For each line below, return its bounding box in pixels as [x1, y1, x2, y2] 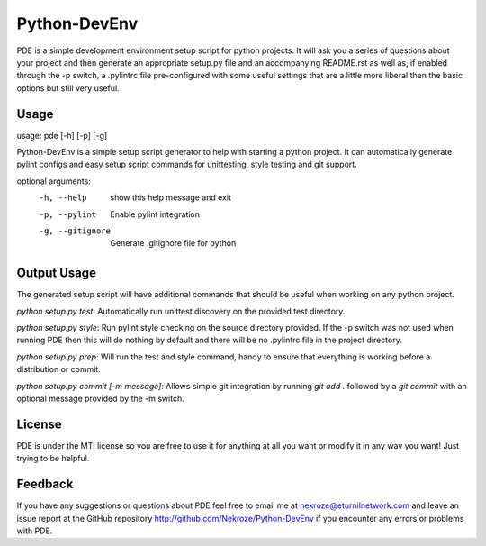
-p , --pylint [39, 209, 97, 220]
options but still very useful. [16, 82, 121, 94]
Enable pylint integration [110, 208, 201, 220]
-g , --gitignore [39, 225, 112, 236]
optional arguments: [16, 176, 92, 187]
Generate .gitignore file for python [110, 238, 237, 249]
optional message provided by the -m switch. [16, 393, 184, 404]
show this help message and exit [110, 192, 231, 203]
